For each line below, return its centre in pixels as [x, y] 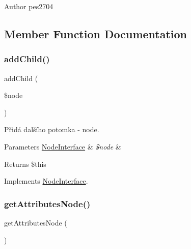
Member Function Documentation [96, 33]
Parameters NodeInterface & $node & [63, 146]
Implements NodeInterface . [46, 181]
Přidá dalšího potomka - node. [52, 129]
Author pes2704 [29, 6]
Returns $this [25, 164]
